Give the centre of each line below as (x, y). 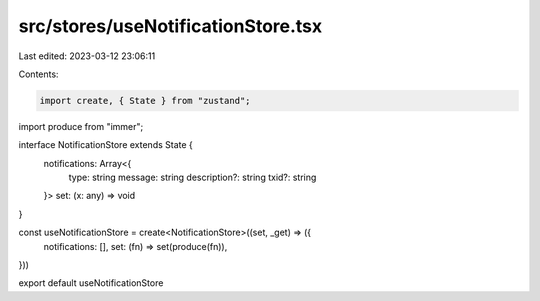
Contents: (38, 74)
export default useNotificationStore (91, 283)
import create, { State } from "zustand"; (145, 100)
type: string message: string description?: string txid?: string (192, 177)
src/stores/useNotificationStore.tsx (170, 26)
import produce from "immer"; (81, 126)
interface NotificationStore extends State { (106, 145)
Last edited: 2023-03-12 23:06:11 (87, 56)
